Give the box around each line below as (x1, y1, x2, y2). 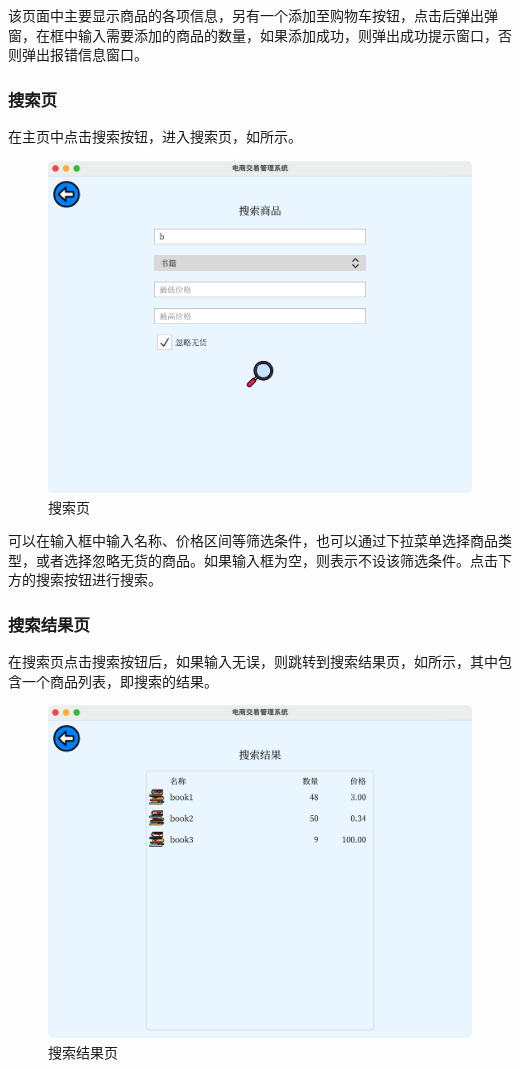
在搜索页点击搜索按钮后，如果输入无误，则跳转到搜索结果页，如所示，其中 (8, 651, 498, 672)
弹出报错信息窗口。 (21, 44, 148, 65)
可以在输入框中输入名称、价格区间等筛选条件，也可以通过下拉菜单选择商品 (8, 530, 498, 551)
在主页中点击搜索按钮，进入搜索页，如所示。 (8, 126, 302, 146)
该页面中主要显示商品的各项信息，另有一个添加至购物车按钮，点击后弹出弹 (8, 5, 498, 25)
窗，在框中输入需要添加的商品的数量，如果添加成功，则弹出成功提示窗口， (8, 24, 498, 45)
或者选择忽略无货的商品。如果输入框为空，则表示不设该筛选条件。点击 (35, 549, 498, 570)
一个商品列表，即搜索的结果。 (21, 670, 218, 691)
